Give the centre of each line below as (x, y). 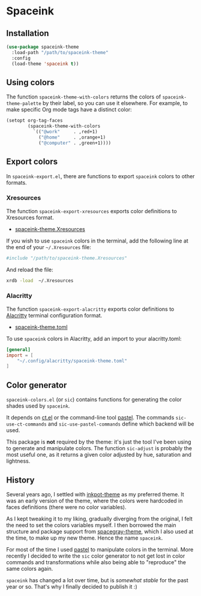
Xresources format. (30, 217)
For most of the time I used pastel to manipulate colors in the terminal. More (100, 549)
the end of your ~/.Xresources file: (49, 247)
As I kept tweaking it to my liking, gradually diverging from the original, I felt (100, 519)
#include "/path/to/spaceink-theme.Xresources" (67, 258)
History (20, 480)
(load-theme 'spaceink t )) (45, 64)
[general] (19, 349)
